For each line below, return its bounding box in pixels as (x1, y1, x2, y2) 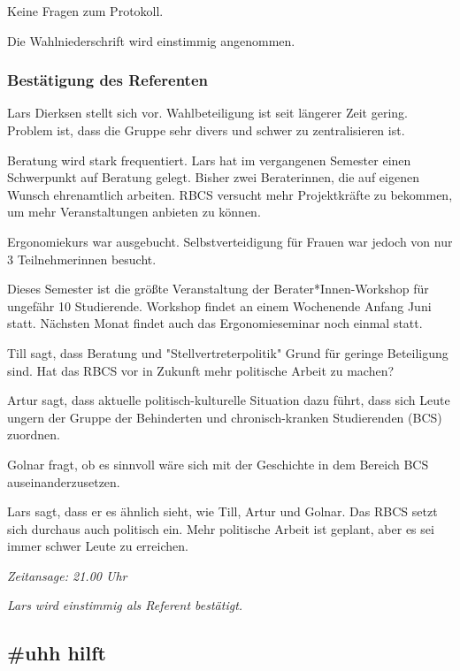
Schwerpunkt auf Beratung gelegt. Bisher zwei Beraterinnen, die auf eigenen (7, 168, 419, 187)
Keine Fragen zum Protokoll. (7, 2, 164, 19)
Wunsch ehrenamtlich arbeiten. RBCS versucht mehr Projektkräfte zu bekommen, (7, 185, 453, 203)
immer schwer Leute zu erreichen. (7, 537, 188, 555)
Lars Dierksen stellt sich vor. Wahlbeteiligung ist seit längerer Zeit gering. (7, 103, 408, 122)
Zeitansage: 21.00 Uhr (7, 566, 127, 584)
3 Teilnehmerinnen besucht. (7, 249, 157, 268)
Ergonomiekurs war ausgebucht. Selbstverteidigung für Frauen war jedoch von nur (7, 232, 453, 250)
